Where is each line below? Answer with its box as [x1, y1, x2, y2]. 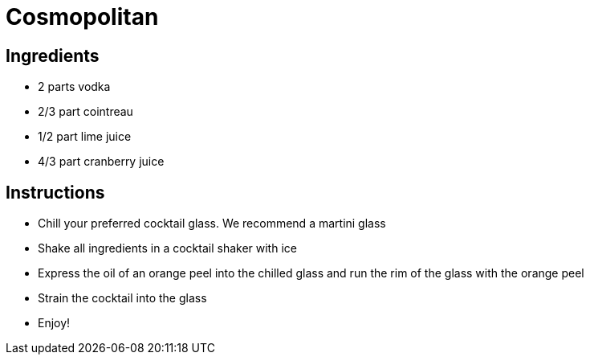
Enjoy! [38, 316, 71, 330]
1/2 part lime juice [38, 129, 132, 144]
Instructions [6, 182, 105, 203]
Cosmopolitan [6, 3, 159, 31]
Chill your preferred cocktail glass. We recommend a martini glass [38, 216, 386, 231]
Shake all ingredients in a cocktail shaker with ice [38, 241, 297, 256]
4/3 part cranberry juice [38, 154, 165, 169]
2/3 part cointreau [38, 105, 133, 119]
